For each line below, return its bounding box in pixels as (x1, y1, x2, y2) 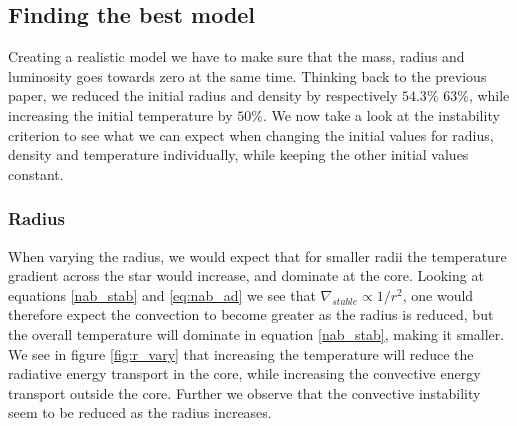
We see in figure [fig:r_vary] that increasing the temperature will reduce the (8, 343, 474, 364)
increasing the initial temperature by (8, 104, 233, 125)
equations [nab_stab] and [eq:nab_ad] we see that (8, 284, 316, 305)
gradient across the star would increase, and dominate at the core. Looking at (8, 265, 484, 286)
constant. (8, 163, 64, 184)
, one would (402, 284, 474, 305)
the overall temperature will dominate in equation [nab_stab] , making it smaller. (8, 323, 505, 344)
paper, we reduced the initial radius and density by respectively (8, 85, 398, 106)
